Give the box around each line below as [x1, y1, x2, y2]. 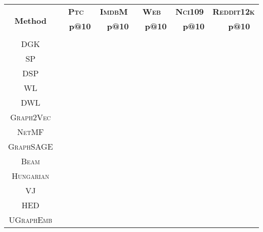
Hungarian [12, 170, 50, 181]
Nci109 [175, 6, 204, 17]
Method [14, 14, 47, 26]
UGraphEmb [9, 214, 52, 225]
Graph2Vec [10, 111, 51, 123]
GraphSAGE [8, 141, 53, 152]
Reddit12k [212, 6, 255, 17]
